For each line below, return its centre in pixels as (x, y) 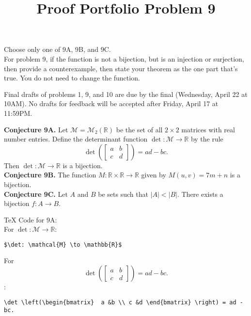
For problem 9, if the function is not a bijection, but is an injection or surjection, (124, 58)
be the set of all (139, 129)
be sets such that (123, 194)
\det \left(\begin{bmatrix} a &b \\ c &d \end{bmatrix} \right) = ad (120, 302)
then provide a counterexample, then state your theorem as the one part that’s (121, 68)
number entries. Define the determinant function (76, 139)
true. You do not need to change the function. (72, 78)
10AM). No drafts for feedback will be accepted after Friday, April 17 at (111, 103)
